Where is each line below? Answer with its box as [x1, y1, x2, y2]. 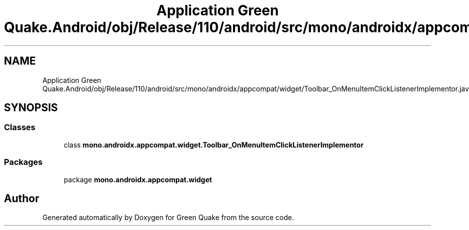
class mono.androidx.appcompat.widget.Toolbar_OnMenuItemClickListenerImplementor [64, 140, 364, 149]
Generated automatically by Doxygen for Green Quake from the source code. [42, 213, 294, 222]
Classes [4, 122, 36, 133]
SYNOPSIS [4, 101, 58, 114]
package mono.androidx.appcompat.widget [64, 175, 212, 184]
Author [4, 192, 39, 205]
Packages [4, 157, 43, 167]
